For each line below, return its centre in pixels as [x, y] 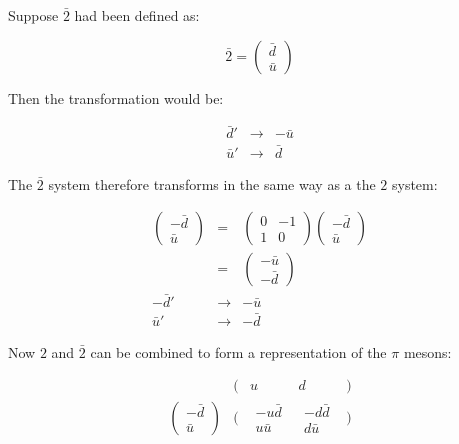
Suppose [33, 15]
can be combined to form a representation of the [238, 351]
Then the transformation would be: [116, 97]
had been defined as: [137, 15]
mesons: [427, 351]
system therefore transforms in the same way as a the [212, 183]
